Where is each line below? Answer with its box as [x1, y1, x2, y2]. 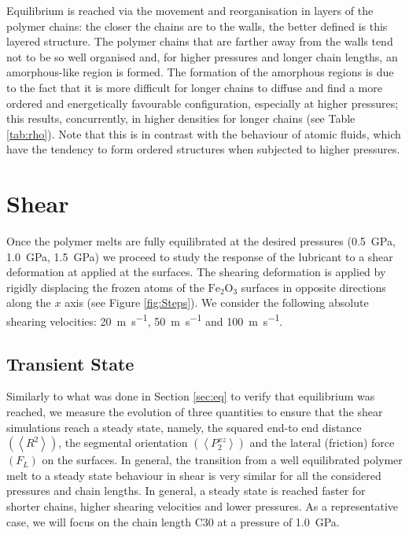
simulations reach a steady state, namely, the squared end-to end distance [6, 419, 362, 435]
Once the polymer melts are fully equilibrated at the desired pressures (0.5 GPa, [6, 233, 396, 249]
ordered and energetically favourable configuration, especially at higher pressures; [6, 94, 399, 111]
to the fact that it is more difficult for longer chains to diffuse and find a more [6, 79, 382, 95]
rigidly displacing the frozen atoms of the [6, 279, 204, 295]
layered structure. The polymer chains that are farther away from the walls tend [6, 33, 393, 50]
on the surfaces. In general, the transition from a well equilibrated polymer [42, 452, 403, 468]
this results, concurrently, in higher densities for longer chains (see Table [6, 110, 356, 127]
